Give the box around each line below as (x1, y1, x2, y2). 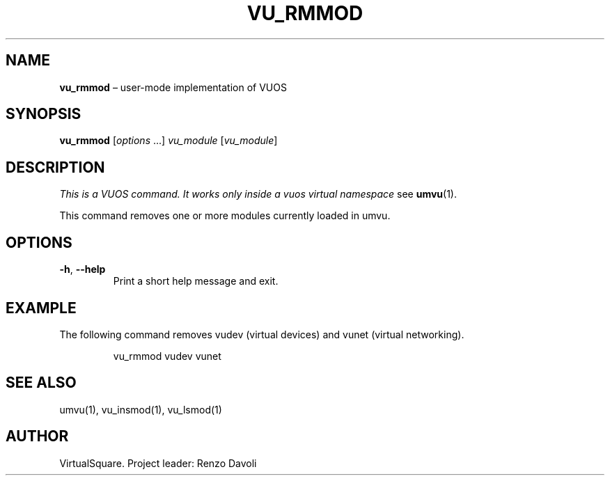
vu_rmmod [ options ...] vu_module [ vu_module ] (59, 134, 278, 147)
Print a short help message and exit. (113, 275, 279, 287)
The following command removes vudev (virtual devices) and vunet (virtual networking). (59, 328, 464, 340)
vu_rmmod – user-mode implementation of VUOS (59, 81, 287, 93)
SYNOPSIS (6, 105, 81, 123)
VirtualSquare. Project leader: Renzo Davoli (59, 457, 257, 469)
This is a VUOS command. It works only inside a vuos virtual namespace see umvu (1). (59, 188, 458, 200)
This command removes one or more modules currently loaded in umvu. (59, 210, 391, 222)
